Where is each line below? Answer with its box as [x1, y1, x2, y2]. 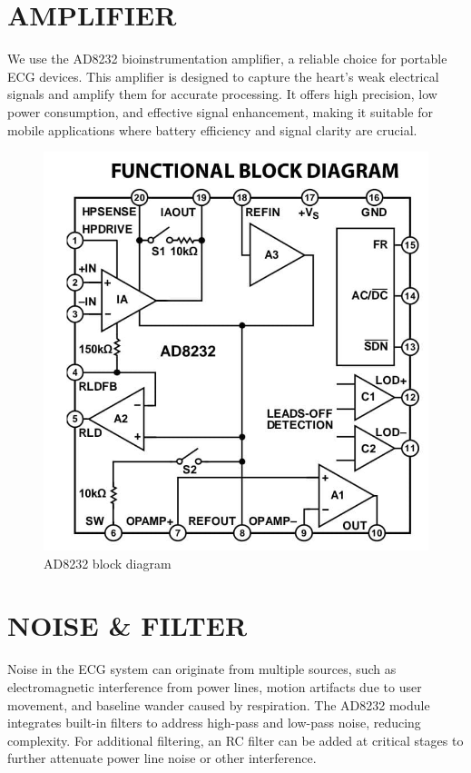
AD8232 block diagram [44, 553, 172, 572]
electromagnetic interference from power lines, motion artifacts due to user [7, 677, 422, 696]
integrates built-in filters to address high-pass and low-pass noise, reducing [7, 713, 421, 732]
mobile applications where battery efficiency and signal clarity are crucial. [7, 120, 417, 139]
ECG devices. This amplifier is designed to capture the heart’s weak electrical [7, 66, 439, 85]
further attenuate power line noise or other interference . [7, 748, 317, 768]
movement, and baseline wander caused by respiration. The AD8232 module [7, 695, 430, 714]
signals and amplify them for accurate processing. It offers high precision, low [7, 84, 437, 104]
